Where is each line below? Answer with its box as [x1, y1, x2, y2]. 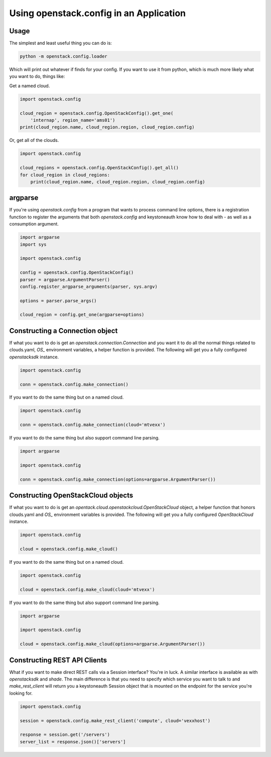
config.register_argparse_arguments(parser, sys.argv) [20, 283, 158, 289]
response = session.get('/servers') [20, 732, 110, 737]
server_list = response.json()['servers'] [20, 739, 126, 744]
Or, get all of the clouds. [9, 137, 59, 143]
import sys [20, 242, 47, 247]
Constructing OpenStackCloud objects [9, 491, 133, 500]
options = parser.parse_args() [20, 297, 97, 304]
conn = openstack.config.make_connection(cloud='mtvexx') [20, 422, 166, 428]
